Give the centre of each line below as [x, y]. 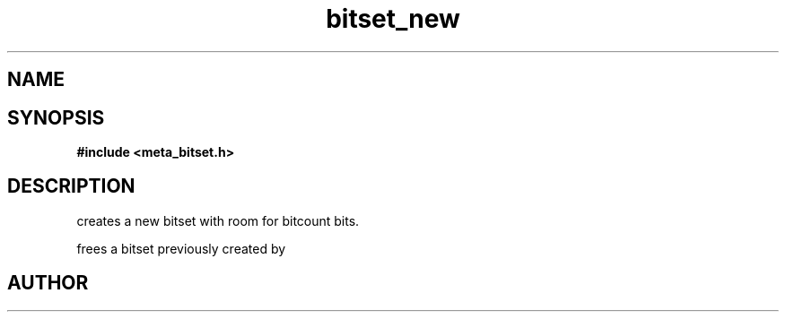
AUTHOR [48, 283]
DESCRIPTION [71, 186]
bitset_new [393, 19]
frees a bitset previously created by [181, 248]
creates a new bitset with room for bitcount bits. [218, 220]
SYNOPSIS [56, 117]
